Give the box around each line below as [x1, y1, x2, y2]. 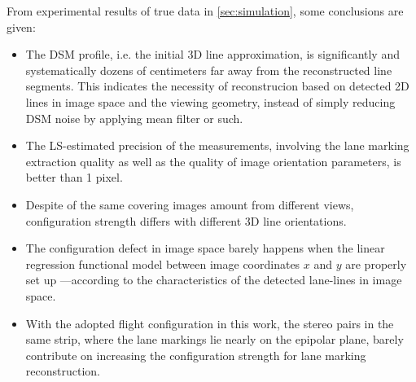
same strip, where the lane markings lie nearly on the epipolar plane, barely [25, 331, 404, 348]
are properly [345, 255, 407, 272]
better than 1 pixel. [25, 169, 123, 186]
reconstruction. [25, 362, 100, 380]
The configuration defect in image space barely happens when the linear [25, 239, 385, 257]
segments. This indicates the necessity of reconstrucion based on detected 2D [25, 77, 409, 94]
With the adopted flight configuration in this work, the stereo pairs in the [25, 314, 394, 332]
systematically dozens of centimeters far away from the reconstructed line [25, 61, 392, 78]
